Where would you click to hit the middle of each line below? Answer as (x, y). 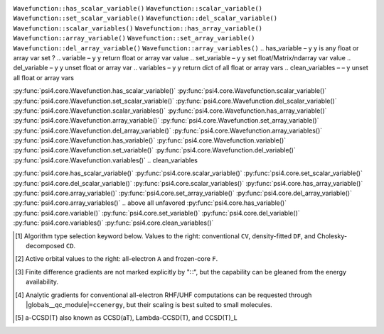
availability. (42, 282)
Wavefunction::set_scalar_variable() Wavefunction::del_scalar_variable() (145, 18)
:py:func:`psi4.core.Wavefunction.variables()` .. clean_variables (106, 160)
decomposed (45, 245)
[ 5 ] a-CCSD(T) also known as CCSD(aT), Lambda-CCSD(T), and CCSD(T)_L (127, 318)
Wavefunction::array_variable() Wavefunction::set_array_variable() (134, 38)
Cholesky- (332, 236)
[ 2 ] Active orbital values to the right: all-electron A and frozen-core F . (117, 259)
